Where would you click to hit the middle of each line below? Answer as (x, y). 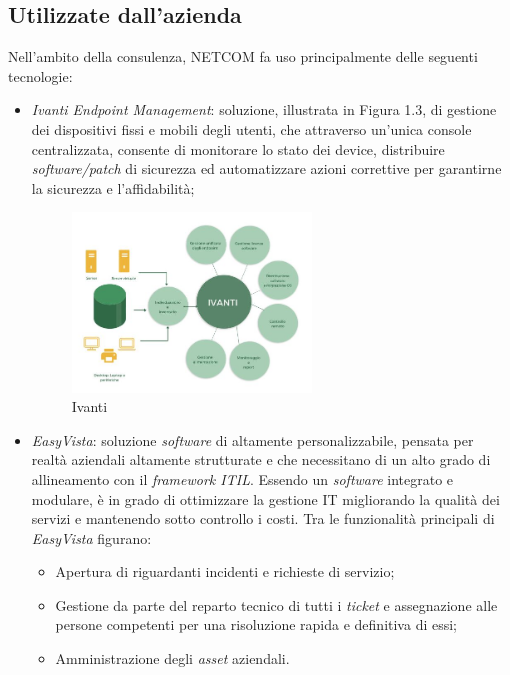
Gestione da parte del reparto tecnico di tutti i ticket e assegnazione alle (276, 604)
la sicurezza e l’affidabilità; (113, 187)
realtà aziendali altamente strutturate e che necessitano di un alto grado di (261, 459)
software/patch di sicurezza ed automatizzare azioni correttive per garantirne (266, 168)
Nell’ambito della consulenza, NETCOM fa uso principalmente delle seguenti (243, 56)
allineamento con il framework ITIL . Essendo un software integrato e (242, 478)
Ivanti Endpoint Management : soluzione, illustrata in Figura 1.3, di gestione (264, 109)
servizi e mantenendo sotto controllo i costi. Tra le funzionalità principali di (263, 518)
